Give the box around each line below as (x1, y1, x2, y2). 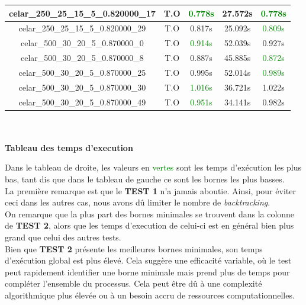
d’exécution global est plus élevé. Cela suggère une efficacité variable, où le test (5, 254, 292, 267)
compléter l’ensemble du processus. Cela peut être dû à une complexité (5, 277, 262, 290)
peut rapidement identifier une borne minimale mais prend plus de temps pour (5, 265, 290, 278)
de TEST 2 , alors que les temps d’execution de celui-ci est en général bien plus (5, 219, 294, 232)
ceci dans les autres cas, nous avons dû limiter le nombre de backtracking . (5, 196, 270, 208)
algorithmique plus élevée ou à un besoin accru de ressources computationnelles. (5, 288, 295, 301)
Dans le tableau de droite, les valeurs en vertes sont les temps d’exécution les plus (5, 161, 302, 174)
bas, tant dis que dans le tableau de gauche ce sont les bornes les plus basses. (5, 173, 285, 185)
